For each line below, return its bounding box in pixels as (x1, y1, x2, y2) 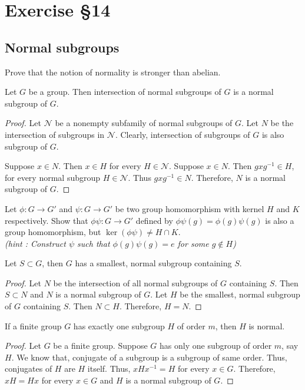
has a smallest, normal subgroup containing (75, 257, 232, 269)
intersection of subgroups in (5, 128, 105, 140)
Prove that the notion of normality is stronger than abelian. (5, 65, 221, 78)
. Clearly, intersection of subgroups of (115, 128, 250, 140)
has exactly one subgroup (73, 319, 165, 332)
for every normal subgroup (5, 171, 101, 183)
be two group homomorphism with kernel (115, 202, 264, 214)
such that (77, 237, 110, 249)
